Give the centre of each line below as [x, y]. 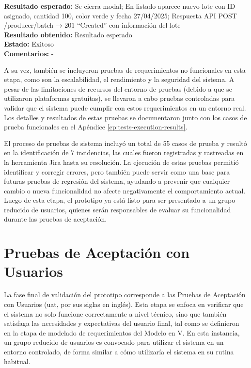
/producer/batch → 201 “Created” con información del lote [92, 25]
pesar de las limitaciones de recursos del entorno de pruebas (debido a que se [118, 88]
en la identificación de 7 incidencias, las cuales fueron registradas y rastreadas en [124, 152]
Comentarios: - [29, 53]
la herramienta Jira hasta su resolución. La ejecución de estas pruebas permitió [121, 162]
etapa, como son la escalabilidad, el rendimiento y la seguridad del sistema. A [119, 79]
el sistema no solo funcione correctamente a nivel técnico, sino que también [115, 313]
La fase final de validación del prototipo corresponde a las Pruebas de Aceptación [125, 295]
